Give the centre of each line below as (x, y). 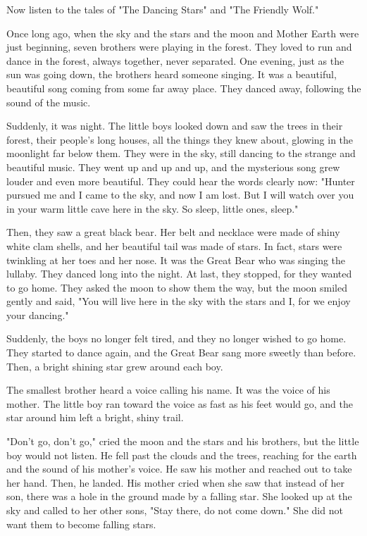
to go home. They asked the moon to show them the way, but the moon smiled (177, 287)
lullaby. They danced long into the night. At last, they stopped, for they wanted (179, 274)
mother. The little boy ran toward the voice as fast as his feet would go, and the (180, 403)
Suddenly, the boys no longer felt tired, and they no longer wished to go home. (176, 338)
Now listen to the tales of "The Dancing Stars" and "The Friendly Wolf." (163, 9)
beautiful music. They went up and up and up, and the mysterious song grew (173, 167)
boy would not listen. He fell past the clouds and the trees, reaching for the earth (182, 455)
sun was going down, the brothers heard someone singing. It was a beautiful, (172, 74)
